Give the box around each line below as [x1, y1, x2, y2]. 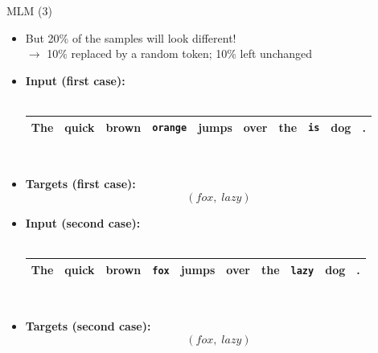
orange [152, 122, 187, 134]
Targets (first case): [25, 175, 136, 192]
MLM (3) [6, 2, 52, 18]
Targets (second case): [25, 318, 151, 335]
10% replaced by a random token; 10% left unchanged [47, 45, 313, 62]
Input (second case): [25, 214, 141, 231]
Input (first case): [25, 72, 125, 88]
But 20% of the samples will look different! [25, 29, 236, 46]
